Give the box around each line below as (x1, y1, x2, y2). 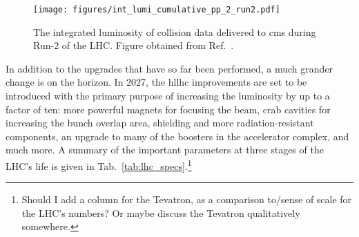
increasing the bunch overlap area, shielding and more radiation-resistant (6, 115, 314, 130)
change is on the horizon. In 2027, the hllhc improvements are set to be (6, 75, 307, 89)
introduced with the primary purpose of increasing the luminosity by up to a (6, 88, 330, 103)
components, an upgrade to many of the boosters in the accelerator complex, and (6, 129, 349, 143)
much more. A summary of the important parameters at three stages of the (6, 142, 324, 157)
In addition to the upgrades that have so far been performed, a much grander (6, 61, 333, 75)
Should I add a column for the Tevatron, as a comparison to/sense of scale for (21, 192, 352, 207)
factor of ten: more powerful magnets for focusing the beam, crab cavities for (6, 102, 331, 116)
